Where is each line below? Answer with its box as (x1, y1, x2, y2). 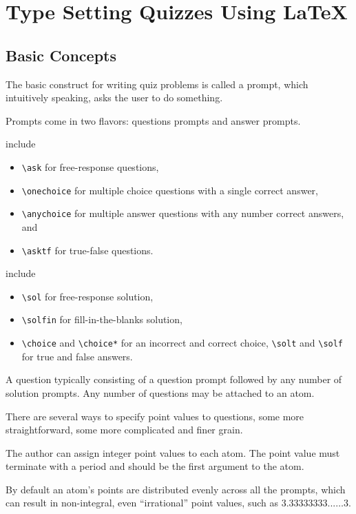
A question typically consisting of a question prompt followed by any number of (6, 372, 342, 387)
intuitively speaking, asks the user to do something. (6, 90, 223, 105)
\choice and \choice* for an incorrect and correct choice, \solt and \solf (21, 336, 344, 350)
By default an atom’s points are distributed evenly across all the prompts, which (6, 482, 346, 496)
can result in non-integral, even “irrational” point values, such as (6, 495, 278, 510)
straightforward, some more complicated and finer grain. (6, 422, 243, 437)
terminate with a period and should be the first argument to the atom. (6, 459, 304, 473)
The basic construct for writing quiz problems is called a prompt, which (6, 76, 308, 91)
